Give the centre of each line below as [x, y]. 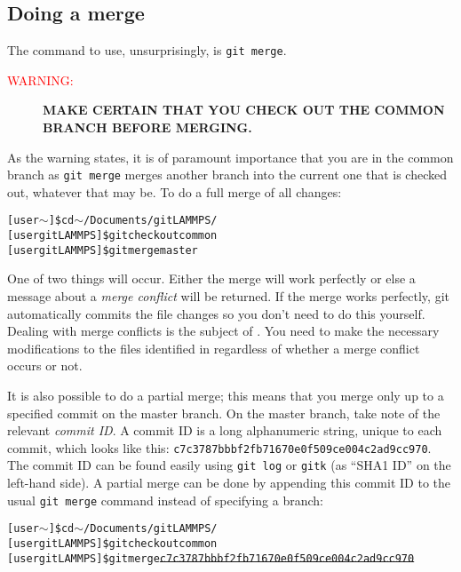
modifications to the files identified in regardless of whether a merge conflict [214, 348]
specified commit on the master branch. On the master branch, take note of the [224, 413]
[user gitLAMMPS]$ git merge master [103, 250]
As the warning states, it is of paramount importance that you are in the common [230, 157]
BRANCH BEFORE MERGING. [147, 127]
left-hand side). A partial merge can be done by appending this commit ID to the [229, 483]
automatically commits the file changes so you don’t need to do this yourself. [216, 313]
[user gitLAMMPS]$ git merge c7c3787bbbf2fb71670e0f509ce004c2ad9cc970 [211, 558]
